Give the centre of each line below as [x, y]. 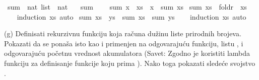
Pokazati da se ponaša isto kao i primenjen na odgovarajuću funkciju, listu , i [124, 43]
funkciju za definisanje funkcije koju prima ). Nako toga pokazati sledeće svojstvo [130, 63]
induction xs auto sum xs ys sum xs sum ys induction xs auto [132, 16]
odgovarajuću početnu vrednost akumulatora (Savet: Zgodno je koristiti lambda [127, 53]
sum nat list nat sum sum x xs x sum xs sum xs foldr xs [127, 7]
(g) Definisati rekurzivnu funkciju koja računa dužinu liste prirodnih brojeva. [123, 33]
